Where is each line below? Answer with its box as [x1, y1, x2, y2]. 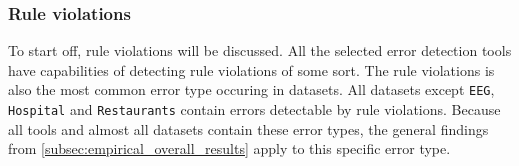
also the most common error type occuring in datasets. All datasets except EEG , [8, 79, 495, 100]
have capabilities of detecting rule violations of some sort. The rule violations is [8, 59, 495, 80]
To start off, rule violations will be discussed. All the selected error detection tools [8, 40, 512, 61]
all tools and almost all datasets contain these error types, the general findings [8, 118, 489, 139]
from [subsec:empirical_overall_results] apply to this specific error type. [8, 138, 451, 159]
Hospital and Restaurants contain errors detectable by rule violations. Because [8, 99, 501, 120]
